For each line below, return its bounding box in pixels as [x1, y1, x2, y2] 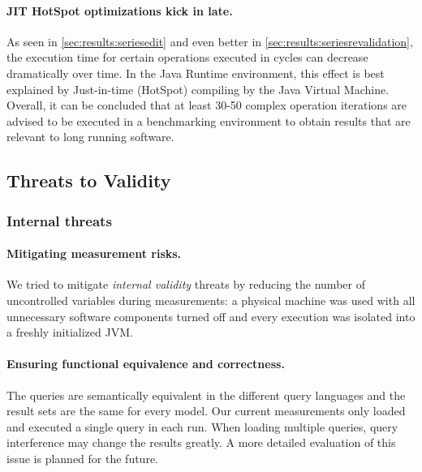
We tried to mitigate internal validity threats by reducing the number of [6, 276, 365, 293]
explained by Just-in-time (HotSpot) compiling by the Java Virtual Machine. [6, 80, 390, 97]
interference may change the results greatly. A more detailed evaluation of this [6, 434, 396, 451]
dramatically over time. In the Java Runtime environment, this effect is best [6, 64, 385, 81]
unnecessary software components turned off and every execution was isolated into [6, 307, 416, 324]
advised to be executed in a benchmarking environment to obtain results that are [6, 112, 411, 129]
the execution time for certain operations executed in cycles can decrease [6, 49, 368, 66]
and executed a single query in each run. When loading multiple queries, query [6, 418, 398, 435]
